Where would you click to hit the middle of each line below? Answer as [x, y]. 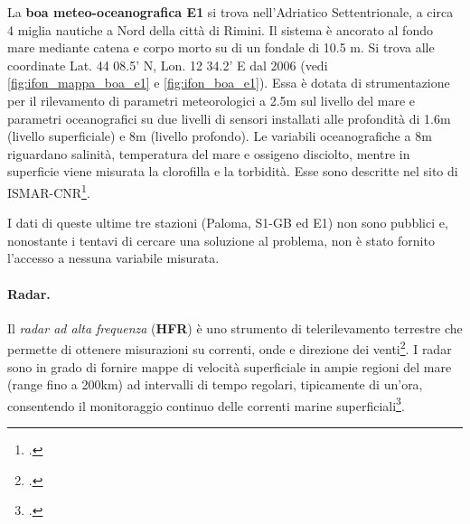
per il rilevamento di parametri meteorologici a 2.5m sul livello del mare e [211, 100]
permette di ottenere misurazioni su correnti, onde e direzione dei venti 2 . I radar [230, 348]
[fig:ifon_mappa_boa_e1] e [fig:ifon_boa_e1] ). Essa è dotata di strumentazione [229, 83]
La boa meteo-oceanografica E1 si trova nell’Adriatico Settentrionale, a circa [230, 12]
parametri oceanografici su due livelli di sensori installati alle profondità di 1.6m [229, 118]
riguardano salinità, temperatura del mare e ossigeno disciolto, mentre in [209, 153]
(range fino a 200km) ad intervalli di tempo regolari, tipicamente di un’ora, [215, 384]
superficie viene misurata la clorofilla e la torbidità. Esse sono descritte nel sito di [233, 171]
